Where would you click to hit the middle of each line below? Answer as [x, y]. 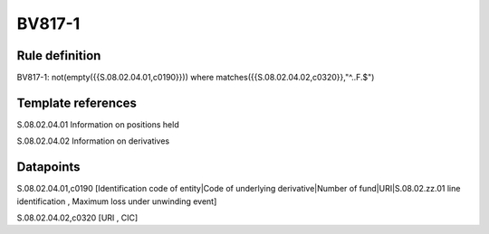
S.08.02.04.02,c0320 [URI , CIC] [77, 218]
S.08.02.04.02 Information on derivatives [93, 141]
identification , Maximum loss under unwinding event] [117, 201]
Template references [77, 103]
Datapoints [48, 167]
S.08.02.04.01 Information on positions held [98, 124]
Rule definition [59, 56]
